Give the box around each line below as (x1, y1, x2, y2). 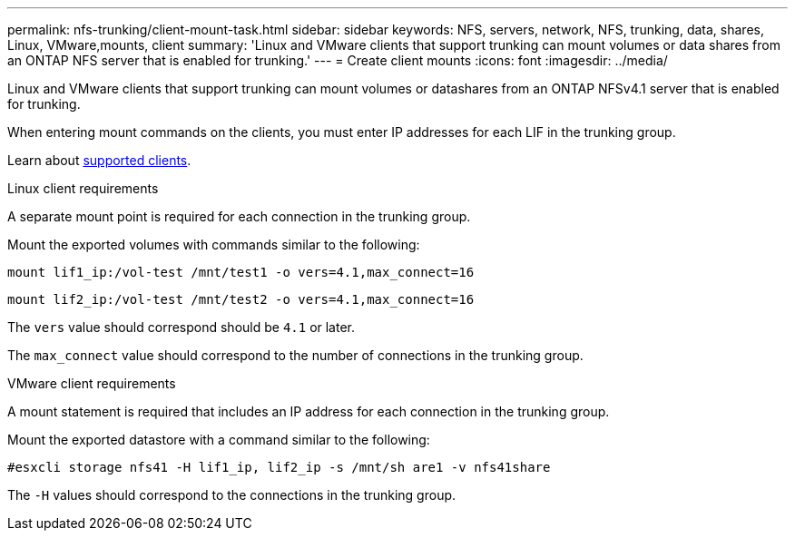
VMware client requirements (7, 376, 176, 391)
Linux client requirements (7, 181, 159, 196)
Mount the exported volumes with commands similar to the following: (7, 237, 420, 252)
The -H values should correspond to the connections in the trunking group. (7, 487, 456, 503)
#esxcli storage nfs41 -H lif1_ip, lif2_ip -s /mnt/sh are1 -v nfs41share (7, 460, 551, 474)
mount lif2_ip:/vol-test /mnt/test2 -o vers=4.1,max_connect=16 (7, 292, 475, 307)
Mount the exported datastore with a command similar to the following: (7, 432, 430, 447)
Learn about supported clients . (7, 152, 191, 168)
